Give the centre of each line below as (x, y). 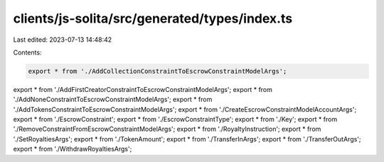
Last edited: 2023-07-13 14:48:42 (63, 40)
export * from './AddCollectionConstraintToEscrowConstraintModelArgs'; (158, 71)
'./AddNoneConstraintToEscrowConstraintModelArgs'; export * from (113, 100)
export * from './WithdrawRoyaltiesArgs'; (73, 149)
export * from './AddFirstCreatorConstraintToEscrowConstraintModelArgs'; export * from (143, 89)
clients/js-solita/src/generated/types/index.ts (153, 18)
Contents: (27, 52)
